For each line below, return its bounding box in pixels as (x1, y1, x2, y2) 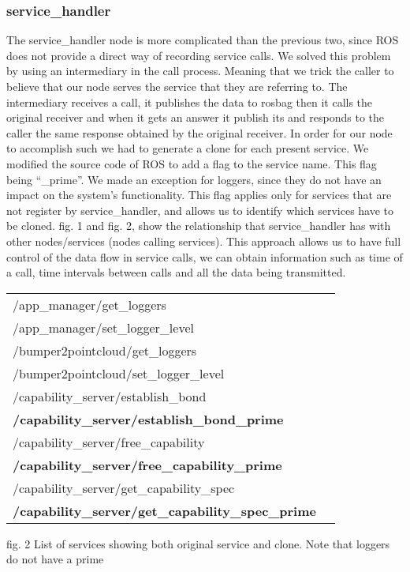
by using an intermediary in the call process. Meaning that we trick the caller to (6, 62, 394, 79)
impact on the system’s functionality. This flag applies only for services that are (6, 186, 392, 203)
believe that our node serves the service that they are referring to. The (6, 78, 348, 94)
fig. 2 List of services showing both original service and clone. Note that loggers (6, 535, 390, 551)
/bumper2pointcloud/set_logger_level (13, 363, 225, 382)
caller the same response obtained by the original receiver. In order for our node (6, 124, 393, 141)
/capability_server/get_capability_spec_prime (13, 501, 316, 520)
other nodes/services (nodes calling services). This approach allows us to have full (6, 232, 401, 249)
